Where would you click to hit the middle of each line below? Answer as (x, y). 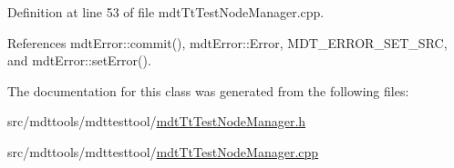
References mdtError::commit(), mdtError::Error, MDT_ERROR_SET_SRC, (227, 42)
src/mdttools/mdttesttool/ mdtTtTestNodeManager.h (157, 121)
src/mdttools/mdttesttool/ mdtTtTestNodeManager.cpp (163, 151)
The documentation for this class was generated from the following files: (208, 90)
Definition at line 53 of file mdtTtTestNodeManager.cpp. (166, 12)
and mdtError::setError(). (79, 60)
